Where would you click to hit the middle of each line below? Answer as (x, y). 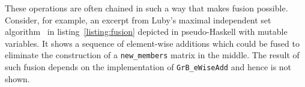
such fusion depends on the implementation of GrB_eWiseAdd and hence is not (148, 67)
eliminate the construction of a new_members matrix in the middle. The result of (152, 55)
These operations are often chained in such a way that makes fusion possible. (146, 8)
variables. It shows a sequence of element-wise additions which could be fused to (152, 43)
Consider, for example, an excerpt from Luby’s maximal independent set (138, 19)
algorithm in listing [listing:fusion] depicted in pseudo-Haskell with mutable (146, 31)
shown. (17, 78)
